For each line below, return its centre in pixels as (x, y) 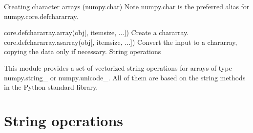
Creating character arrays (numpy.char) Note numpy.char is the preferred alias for (127, 6)
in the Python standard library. (51, 87)
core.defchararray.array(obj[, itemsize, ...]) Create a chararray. (96, 32)
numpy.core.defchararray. (41, 16)
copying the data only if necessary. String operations (83, 51)
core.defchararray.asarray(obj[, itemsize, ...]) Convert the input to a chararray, (121, 42)
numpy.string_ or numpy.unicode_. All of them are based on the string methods (125, 77)
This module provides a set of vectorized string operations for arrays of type (118, 67)
